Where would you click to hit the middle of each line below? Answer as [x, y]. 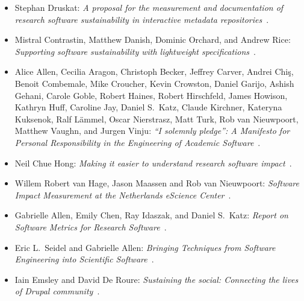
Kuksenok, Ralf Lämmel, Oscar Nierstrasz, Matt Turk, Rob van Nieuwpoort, [157, 119]
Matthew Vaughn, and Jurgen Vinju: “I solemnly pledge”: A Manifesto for [152, 131]
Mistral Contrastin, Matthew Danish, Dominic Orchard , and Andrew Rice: [153, 40]
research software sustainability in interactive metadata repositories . [142, 19]
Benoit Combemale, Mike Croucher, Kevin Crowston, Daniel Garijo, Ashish [154, 83]
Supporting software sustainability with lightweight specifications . [135, 51]
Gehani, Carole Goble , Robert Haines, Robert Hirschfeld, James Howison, [151, 95]
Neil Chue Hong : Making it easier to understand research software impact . [153, 163]
